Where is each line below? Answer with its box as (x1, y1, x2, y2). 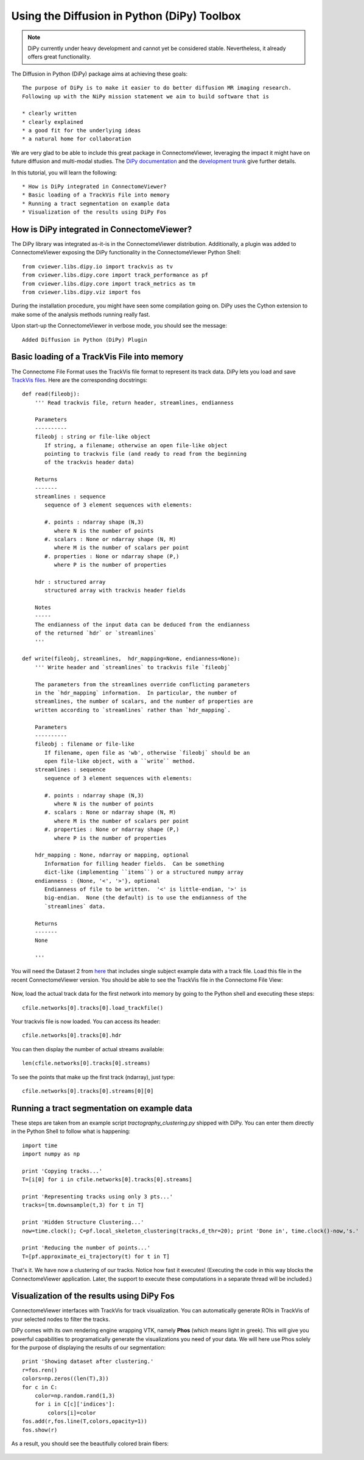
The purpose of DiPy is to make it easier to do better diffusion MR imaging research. (22, 84, 292, 92)
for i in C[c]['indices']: (34, 1401, 116, 1408)
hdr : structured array (34, 578, 106, 585)
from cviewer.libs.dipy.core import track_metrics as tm (22, 280, 196, 287)
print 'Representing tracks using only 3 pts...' (22, 1193, 173, 1200)
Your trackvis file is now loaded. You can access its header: (11, 1018, 161, 1025)
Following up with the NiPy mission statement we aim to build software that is (22, 93, 270, 100)
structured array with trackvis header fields (44, 587, 186, 594)
